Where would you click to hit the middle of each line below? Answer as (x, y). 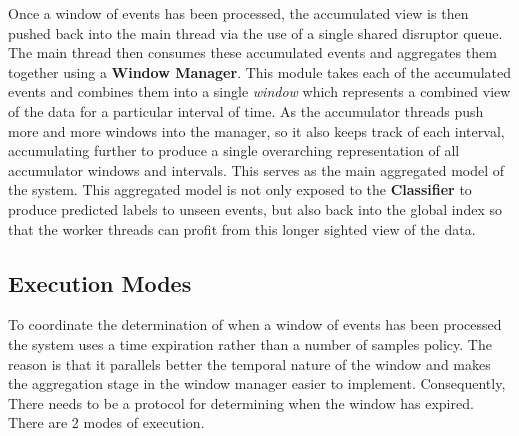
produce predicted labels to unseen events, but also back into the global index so (255, 208)
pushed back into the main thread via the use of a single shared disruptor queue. (255, 32)
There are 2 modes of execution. (106, 422)
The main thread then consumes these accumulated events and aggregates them (252, 52)
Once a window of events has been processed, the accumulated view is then (238, 13)
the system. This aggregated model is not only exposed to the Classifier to (240, 189)
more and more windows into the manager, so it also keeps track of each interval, (256, 130)
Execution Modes (100, 282)
